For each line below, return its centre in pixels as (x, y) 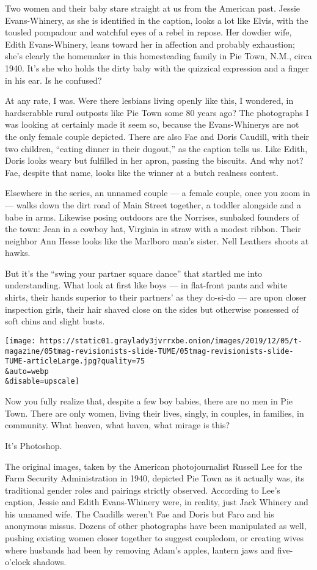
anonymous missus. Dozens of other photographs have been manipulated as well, (156, 526)
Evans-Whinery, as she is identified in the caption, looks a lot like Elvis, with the (157, 20)
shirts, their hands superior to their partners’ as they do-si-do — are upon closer (156, 297)
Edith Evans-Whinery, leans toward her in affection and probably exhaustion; (150, 44)
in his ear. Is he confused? (53, 80)
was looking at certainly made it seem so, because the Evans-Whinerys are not (152, 124)
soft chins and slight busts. (55, 321)
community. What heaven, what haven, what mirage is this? (118, 425)
